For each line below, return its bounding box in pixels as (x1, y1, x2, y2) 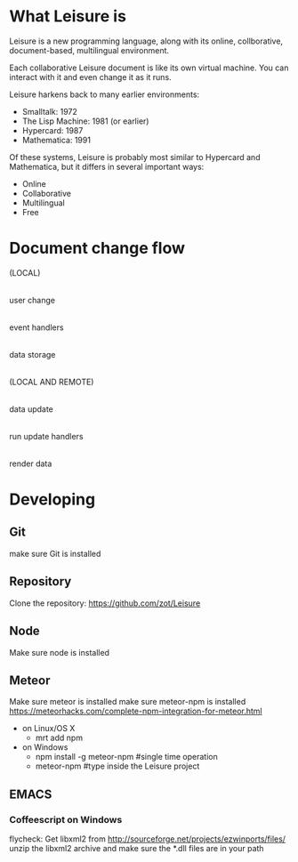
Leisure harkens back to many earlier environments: (9, 89, 200, 100)
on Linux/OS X (21, 723, 76, 734)
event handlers (9, 322, 64, 333)
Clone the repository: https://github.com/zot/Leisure (9, 598, 201, 608)
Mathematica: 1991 (21, 134, 92, 145)
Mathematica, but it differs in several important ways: (9, 161, 205, 172)
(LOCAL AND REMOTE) (9, 376, 94, 387)
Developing (9, 489, 96, 510)
